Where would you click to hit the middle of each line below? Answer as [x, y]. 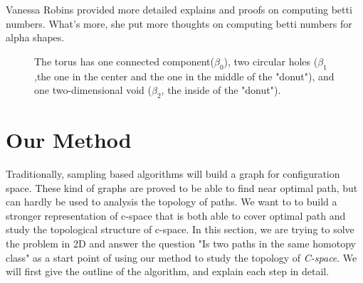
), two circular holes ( [271, 61]
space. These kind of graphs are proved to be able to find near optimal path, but [182, 187]
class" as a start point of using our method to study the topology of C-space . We [181, 257]
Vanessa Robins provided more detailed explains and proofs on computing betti [179, 9]
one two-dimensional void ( [93, 90]
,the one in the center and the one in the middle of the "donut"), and [184, 76]
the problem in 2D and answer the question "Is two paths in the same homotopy [181, 244]
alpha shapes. [35, 37]
